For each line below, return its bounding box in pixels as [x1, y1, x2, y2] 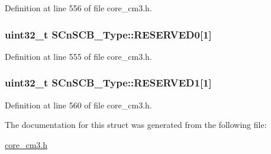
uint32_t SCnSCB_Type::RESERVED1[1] [5, 75, 212, 90]
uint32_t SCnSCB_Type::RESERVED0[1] [5, 27, 212, 41]
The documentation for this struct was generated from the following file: [5, 118, 267, 131]
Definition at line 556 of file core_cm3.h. [5, 2, 152, 14]
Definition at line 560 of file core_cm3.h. [5, 98, 152, 111]
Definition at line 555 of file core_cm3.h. [5, 50, 152, 62]
